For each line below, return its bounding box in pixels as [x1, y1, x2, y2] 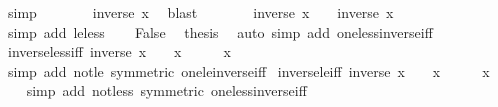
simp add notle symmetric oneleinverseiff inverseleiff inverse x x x [7, 60, 490, 81]
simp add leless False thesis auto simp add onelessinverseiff [7, 21, 433, 42]
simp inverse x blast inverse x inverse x [7, 2, 394, 22]
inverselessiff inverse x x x [7, 41, 231, 62]
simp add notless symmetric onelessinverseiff [26, 80, 307, 101]
